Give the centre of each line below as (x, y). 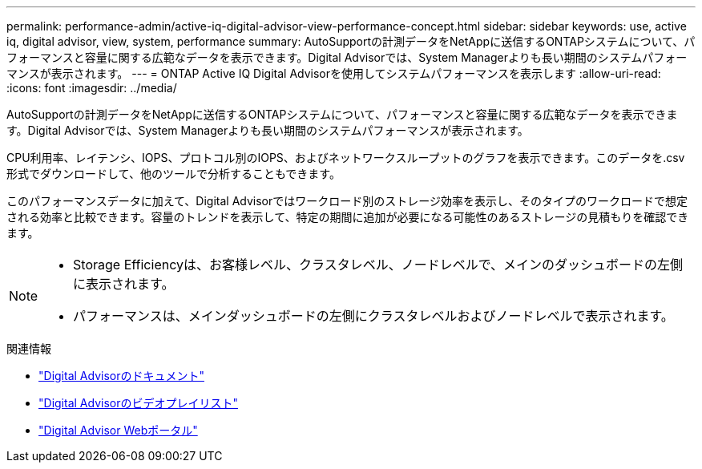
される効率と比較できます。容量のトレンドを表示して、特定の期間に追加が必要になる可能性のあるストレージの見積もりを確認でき (348, 217)
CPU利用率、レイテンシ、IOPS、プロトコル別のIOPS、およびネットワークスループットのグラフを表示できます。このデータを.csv (346, 158)
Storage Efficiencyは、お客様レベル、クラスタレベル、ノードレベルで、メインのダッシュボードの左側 (378, 265)
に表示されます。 (124, 284)
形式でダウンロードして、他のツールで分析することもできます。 (173, 174)
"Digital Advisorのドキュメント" (121, 376)
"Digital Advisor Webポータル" (118, 430)
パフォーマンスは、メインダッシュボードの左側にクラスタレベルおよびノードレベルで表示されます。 (373, 316)
